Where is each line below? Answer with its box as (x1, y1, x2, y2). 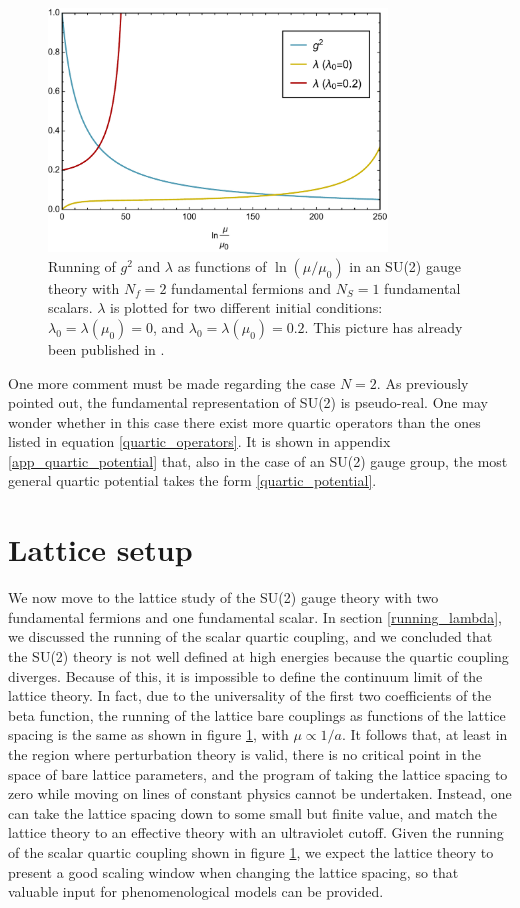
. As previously (376, 372, 469, 393)
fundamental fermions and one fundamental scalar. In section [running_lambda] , (8, 606, 502, 627)
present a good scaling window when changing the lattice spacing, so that (8, 861, 459, 882)
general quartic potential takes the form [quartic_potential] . (8, 470, 377, 491)
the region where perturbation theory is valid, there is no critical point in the (8, 743, 481, 764)
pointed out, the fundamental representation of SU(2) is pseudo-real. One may (8, 392, 488, 413)
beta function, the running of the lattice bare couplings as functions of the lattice (8, 704, 506, 725)
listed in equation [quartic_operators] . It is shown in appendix (8, 431, 391, 452)
